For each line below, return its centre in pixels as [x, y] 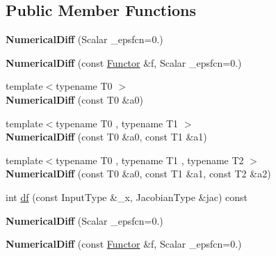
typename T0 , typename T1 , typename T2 [150, 160]
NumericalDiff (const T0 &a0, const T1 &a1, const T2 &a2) [138, 174]
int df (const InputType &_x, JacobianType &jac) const [127, 197]
